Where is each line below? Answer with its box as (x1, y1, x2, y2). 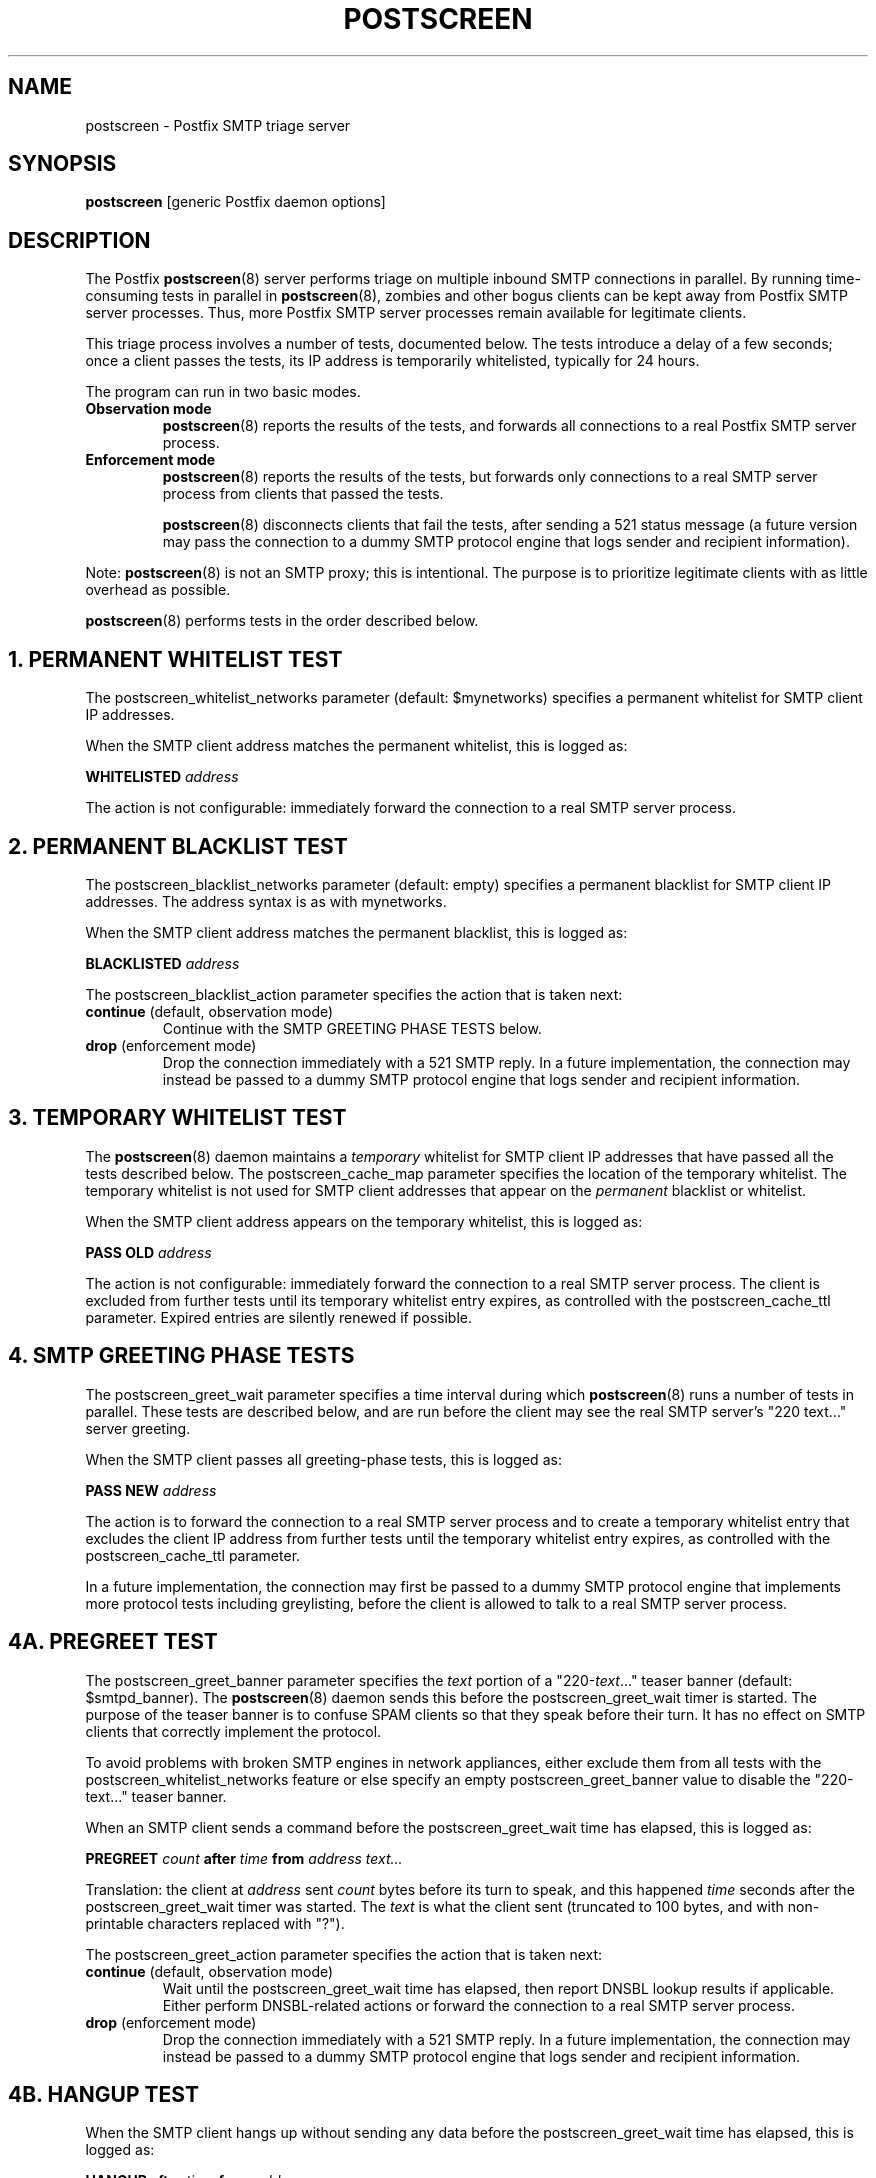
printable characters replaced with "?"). (85, 1914, 345, 1932)
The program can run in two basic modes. (85, 383, 361, 401)
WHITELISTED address (85, 768, 239, 786)
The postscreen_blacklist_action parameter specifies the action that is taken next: (85, 985, 623, 1003)
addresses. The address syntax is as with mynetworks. (85, 892, 447, 910)
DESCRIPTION (8, 227, 151, 253)
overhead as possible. (85, 581, 231, 599)
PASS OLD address (85, 1243, 212, 1261)
